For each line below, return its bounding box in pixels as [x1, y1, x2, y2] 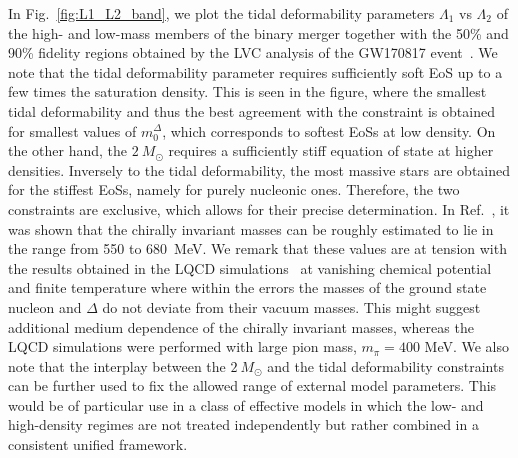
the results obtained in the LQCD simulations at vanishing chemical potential [8, 257, 492, 278]
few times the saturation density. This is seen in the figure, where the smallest [8, 81, 487, 102]
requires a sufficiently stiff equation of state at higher [168, 140, 494, 161]
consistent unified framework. [8, 434, 188, 455]
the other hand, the [8, 140, 128, 161]
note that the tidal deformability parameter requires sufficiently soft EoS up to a [8, 61, 503, 82]
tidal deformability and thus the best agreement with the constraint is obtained [8, 100, 495, 121]
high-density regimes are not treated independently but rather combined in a [8, 414, 479, 435]
